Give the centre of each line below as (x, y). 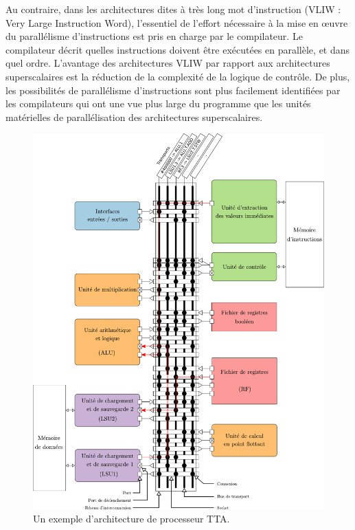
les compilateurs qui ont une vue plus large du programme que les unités (158, 103)
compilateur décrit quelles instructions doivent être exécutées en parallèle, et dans (178, 49)
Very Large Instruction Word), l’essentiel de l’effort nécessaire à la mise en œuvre (177, 22)
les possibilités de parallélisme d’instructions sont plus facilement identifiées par (173, 90)
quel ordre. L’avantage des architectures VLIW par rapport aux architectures (168, 63)
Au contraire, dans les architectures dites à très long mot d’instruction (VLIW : (173, 9)
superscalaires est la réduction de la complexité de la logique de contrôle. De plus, (178, 76)
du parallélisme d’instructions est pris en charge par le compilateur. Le (154, 36)
